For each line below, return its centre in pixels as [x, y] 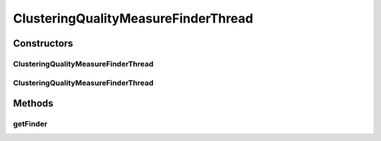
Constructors [43, 43]
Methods [33, 103]
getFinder [30, 124]
